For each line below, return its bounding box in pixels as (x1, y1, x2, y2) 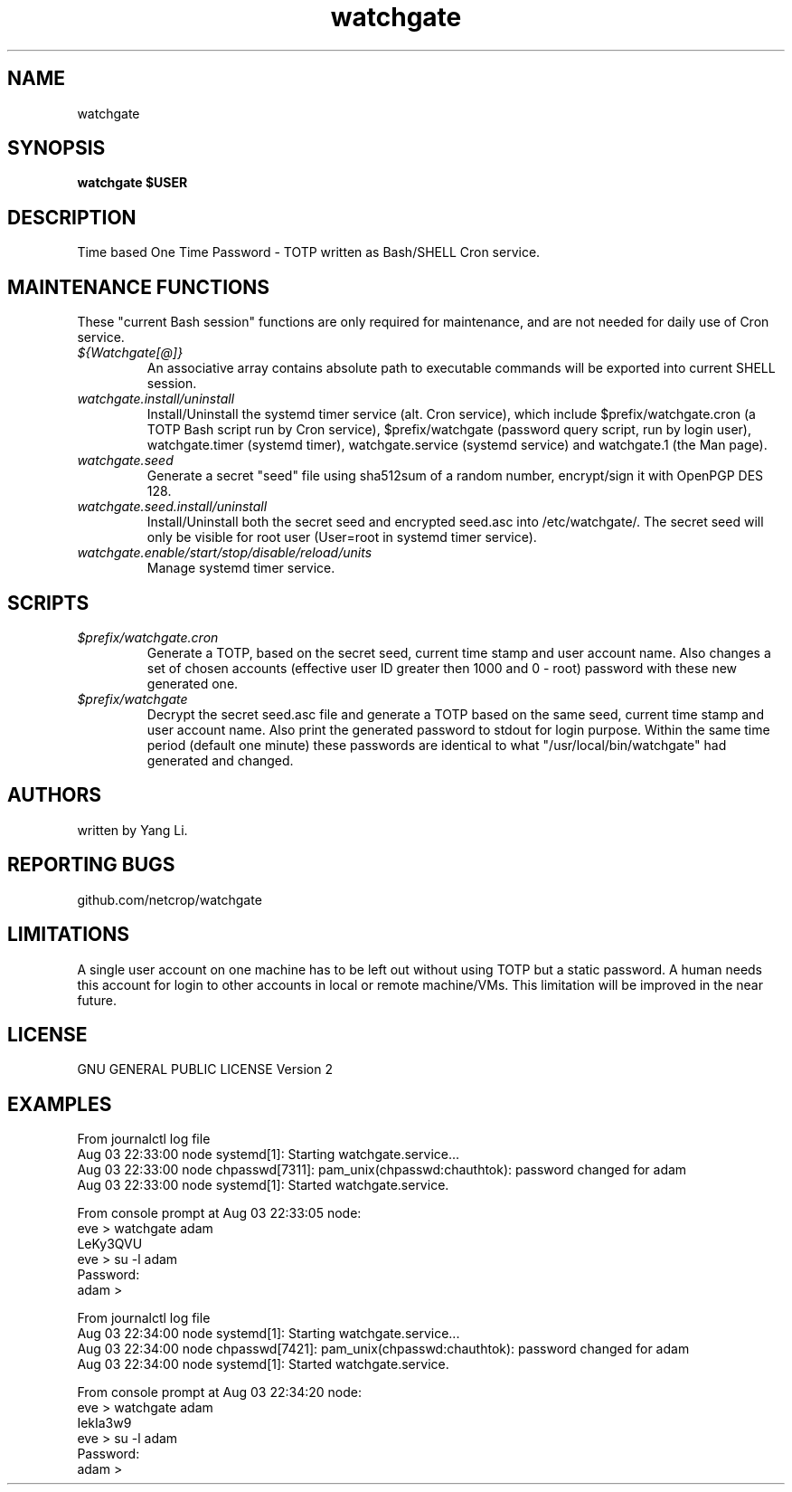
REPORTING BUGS (7, 853, 175, 877)
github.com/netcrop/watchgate (77, 891, 262, 908)
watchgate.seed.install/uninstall (77, 499, 268, 515)
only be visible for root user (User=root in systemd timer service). (146, 529, 537, 546)
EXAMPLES (7, 1092, 112, 1116)
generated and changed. (146, 752, 294, 768)
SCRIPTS (7, 591, 90, 614)
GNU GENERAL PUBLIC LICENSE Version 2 (77, 1061, 333, 1078)
